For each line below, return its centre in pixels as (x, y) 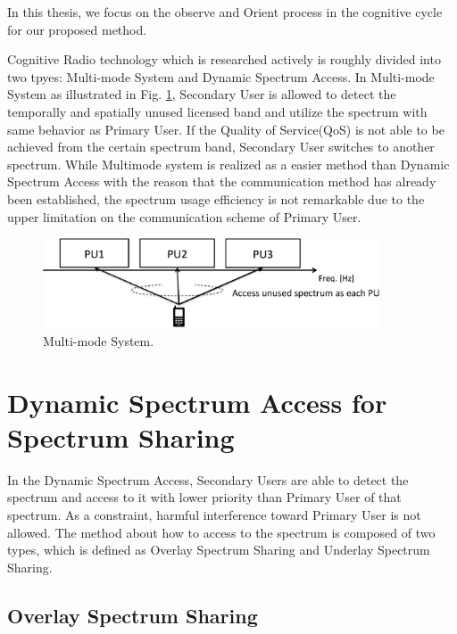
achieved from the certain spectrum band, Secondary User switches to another (221, 147)
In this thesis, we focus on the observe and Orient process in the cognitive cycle (225, 12)
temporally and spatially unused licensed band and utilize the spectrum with (217, 111)
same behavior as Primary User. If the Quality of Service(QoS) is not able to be (226, 129)
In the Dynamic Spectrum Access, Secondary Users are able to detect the (208, 479)
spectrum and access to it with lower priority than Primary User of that (204, 497)
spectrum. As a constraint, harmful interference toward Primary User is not (214, 514)
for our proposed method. (77, 29)
